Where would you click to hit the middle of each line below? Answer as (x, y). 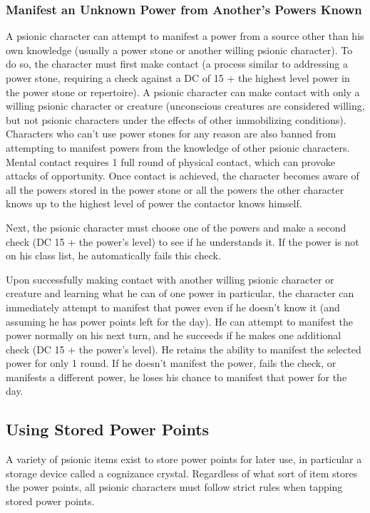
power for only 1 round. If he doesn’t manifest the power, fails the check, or (171, 363)
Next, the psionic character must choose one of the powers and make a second (176, 227)
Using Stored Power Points (108, 429)
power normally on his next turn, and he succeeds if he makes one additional (174, 335)
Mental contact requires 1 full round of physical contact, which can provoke (170, 161)
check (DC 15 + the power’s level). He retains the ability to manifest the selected (184, 349)
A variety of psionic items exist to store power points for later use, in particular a (184, 459)
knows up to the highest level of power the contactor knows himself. (154, 203)
